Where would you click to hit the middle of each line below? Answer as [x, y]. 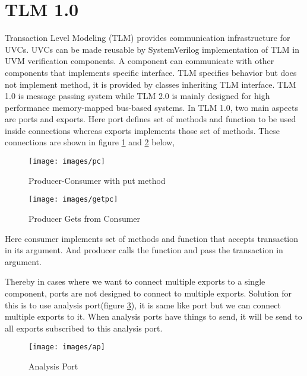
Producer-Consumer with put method [97, 180]
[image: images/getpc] [73, 200]
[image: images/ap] [67, 347]
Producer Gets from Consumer [85, 218]
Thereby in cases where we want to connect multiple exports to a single [135, 281]
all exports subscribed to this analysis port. [84, 328]
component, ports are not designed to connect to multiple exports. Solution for [148, 293]
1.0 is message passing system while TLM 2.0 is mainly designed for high [137, 96]
